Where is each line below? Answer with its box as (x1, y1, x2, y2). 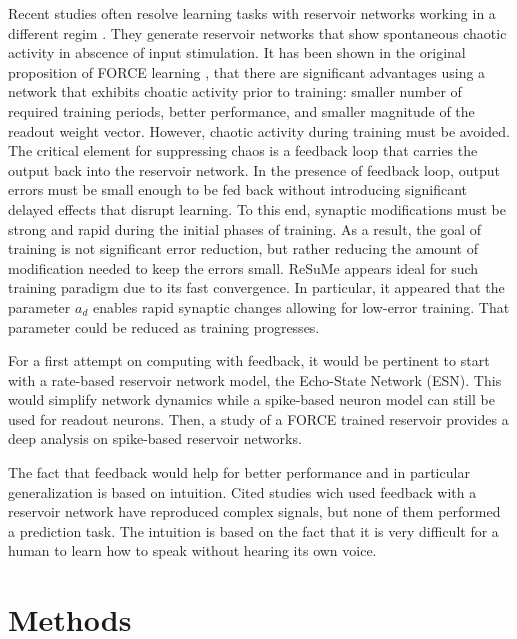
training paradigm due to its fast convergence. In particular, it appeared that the (8, 277, 505, 298)
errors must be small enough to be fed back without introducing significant (8, 179, 467, 200)
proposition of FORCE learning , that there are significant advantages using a (8, 61, 486, 82)
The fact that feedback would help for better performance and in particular (8, 462, 470, 483)
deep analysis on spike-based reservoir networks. (8, 428, 302, 449)
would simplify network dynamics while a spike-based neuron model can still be (8, 389, 495, 410)
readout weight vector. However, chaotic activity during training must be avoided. (8, 120, 510, 141)
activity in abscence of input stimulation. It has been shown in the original (8, 42, 466, 63)
